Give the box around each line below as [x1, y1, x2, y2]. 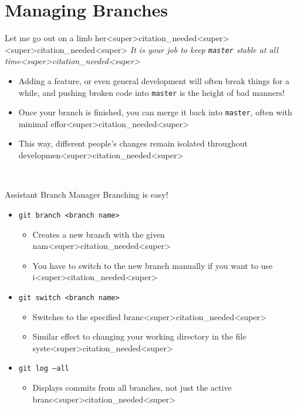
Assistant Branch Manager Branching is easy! [5, 188, 168, 201]
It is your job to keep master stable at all [130, 43, 278, 55]
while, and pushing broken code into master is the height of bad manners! [18, 86, 285, 98]
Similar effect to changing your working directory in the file [32, 330, 247, 343]
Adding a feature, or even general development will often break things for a [18, 74, 289, 87]
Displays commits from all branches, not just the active [32, 381, 232, 393]
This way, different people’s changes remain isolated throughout [18, 137, 248, 149]
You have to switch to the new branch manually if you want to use [32, 259, 273, 271]
